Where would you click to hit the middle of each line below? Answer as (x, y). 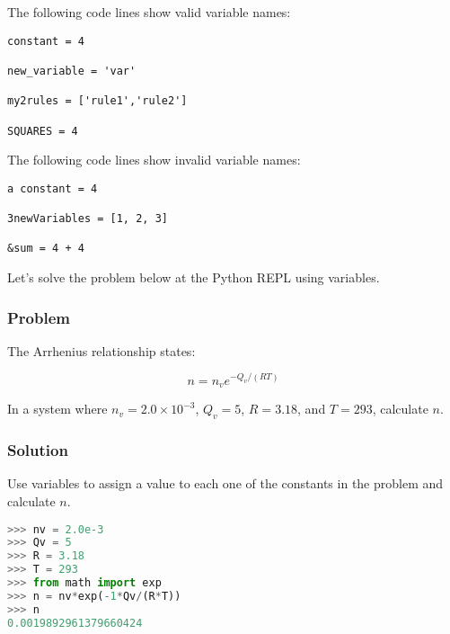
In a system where (57, 409)
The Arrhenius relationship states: (101, 350)
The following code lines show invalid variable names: (154, 160)
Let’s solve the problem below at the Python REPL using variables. (194, 277)
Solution (38, 450)
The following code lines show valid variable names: (149, 12)
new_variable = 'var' (72, 71)
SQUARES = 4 (43, 131)
